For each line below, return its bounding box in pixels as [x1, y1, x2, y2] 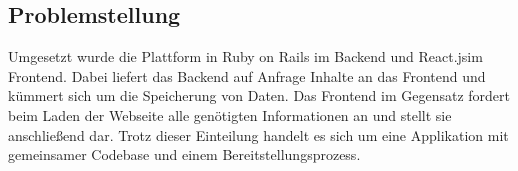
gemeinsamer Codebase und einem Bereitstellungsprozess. [8, 144, 361, 165]
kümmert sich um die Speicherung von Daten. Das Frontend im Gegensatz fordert [8, 85, 510, 106]
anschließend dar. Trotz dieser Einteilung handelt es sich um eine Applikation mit [8, 124, 509, 145]
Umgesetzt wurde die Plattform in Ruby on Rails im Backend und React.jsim [8, 46, 483, 67]
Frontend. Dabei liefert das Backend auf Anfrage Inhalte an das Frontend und [8, 65, 486, 86]
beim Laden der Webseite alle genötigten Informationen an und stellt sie [8, 104, 452, 125]
